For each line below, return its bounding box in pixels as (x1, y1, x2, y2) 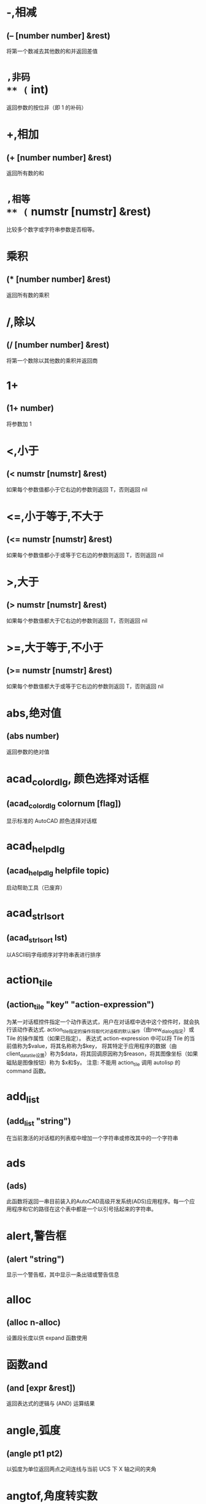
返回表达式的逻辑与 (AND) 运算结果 (6, 1400, 95, 1407)
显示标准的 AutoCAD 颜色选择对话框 (6, 817, 97, 824)
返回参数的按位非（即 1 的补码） (6, 104, 87, 111)
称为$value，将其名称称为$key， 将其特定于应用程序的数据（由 (17, 1042, 177, 1049)
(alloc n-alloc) (6, 1317, 61, 1327)
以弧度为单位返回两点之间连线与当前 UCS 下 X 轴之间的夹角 (6, 1465, 156, 1473)
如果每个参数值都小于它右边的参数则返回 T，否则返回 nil (6, 485, 148, 493)
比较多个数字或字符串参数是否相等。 (6, 225, 98, 233)
